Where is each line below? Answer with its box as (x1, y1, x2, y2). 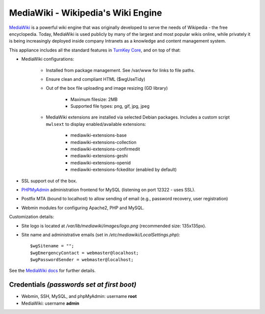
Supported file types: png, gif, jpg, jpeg (70, 103, 150, 109)
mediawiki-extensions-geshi (70, 153, 128, 159)
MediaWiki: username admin (21, 300, 79, 306)
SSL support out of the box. (21, 178, 78, 184)
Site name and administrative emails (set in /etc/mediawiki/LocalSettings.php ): (21, 232, 181, 238)
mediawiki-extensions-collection (70, 139, 137, 145)
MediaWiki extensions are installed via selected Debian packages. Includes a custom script (46, 114, 230, 120)
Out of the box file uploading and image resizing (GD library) (46, 85, 168, 91)
